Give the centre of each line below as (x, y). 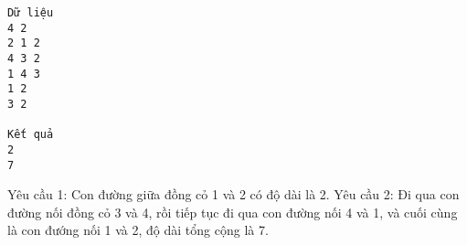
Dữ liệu (31, 13)
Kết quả (31, 135)
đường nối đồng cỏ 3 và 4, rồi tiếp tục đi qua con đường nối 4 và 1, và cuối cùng (233, 212)
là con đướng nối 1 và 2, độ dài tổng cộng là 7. (138, 230)
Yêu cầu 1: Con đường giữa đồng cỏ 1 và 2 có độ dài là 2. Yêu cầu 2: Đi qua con (233, 194)
